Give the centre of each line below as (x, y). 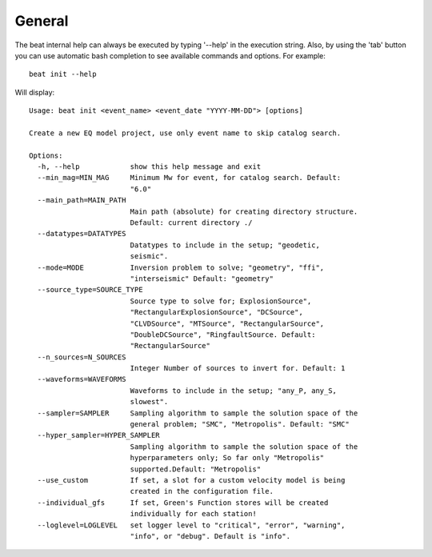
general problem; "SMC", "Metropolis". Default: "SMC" (240, 425)
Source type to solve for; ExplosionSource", (221, 301)
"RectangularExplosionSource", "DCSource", (216, 313)
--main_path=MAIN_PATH (82, 200)
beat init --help (63, 74)
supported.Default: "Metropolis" (196, 469)
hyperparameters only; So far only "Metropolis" (227, 458)
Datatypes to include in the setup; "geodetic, (225, 245)
